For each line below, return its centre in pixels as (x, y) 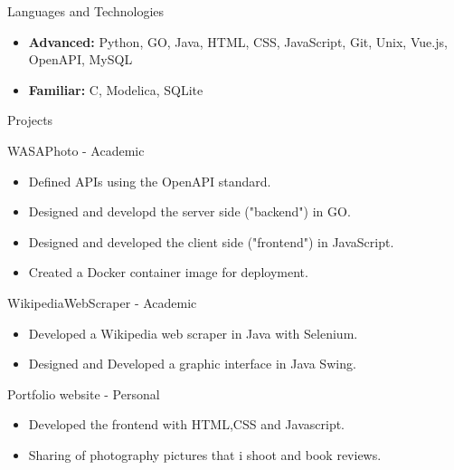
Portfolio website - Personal (84, 393)
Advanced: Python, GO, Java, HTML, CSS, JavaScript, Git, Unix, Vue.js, (238, 41)
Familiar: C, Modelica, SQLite (116, 89)
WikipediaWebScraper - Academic (102, 302)
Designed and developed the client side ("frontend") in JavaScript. (211, 241)
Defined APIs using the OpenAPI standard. (150, 181)
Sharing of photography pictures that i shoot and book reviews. (205, 454)
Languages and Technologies (86, 11)
